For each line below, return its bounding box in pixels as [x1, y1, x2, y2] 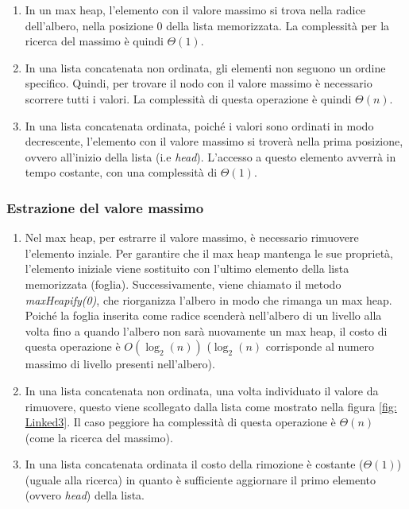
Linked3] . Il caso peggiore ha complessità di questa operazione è [25, 414, 336, 430]
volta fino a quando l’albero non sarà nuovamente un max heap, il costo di [25, 322, 388, 339]
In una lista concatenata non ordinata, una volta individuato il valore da [25, 382, 379, 398]
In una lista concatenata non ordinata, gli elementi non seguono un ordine [25, 59, 386, 76]
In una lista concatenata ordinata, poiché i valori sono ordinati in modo [25, 117, 374, 134]
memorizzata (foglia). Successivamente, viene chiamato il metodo [25, 275, 341, 292]
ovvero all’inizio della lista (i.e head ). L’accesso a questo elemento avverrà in [25, 148, 396, 165]
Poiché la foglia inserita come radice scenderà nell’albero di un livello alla [25, 307, 382, 324]
